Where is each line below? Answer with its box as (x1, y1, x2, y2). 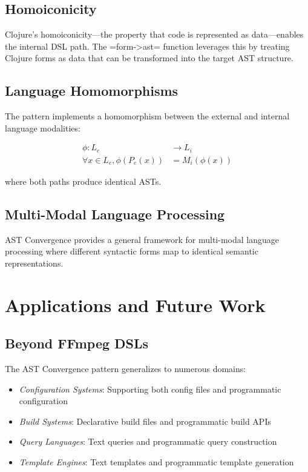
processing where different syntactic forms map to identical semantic (5, 245, 258, 258)
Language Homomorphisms (5, 81, 179, 100)
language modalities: (5, 121, 80, 134)
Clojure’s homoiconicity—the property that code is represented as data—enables (5, 28, 304, 41)
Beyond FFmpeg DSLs (5, 334, 149, 353)
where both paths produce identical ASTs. (5, 175, 162, 187)
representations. (5, 256, 64, 269)
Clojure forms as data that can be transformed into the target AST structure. (5, 52, 293, 64)
